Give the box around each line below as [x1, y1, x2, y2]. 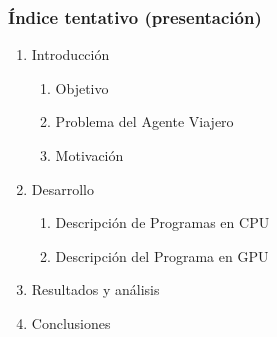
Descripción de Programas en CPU [55, 212, 270, 233]
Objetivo [55, 77, 109, 98]
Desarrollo [31, 178, 94, 199]
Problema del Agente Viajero [55, 111, 234, 132]
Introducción [31, 44, 110, 65]
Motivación [55, 145, 124, 165]
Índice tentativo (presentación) [8, 4, 262, 29]
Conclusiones [31, 312, 111, 333]
